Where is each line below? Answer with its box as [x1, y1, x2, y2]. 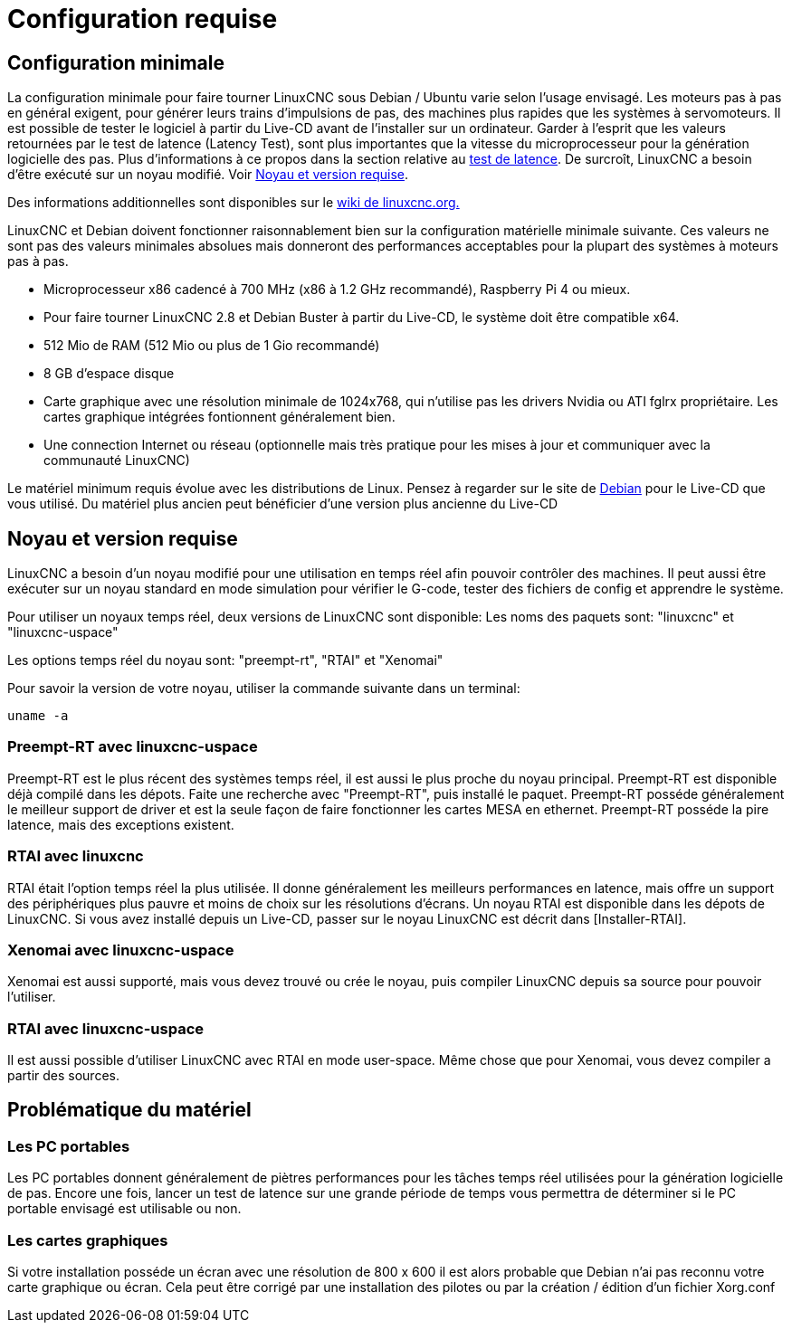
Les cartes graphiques [7, 1230, 168, 1249]
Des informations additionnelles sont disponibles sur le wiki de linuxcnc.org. [7, 195, 460, 211]
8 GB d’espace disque [43, 366, 175, 382]
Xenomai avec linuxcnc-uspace [7, 940, 234, 959]
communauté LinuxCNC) [43, 452, 190, 469]
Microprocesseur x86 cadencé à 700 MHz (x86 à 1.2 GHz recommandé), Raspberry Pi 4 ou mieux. [43, 281, 631, 298]
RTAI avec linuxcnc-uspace [7, 1019, 205, 1038]
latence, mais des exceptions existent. [7, 816, 234, 832]
